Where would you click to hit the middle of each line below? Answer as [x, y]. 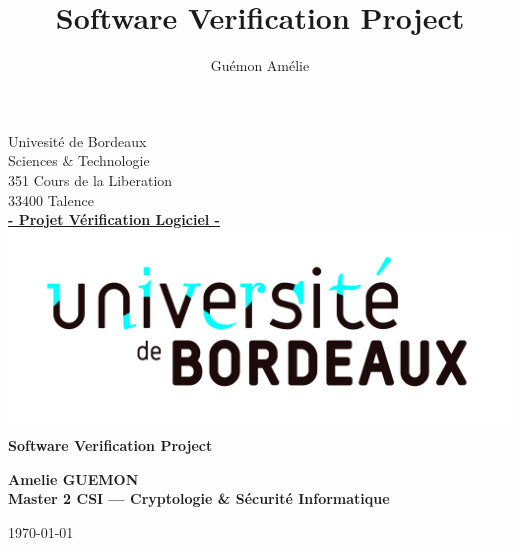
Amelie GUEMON [73, 478]
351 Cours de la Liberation [90, 179]
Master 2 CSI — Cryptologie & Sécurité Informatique [199, 498]
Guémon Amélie [260, 65]
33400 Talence [51, 199]
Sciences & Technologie [79, 160]
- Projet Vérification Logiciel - [114, 219]
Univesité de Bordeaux [77, 140]
